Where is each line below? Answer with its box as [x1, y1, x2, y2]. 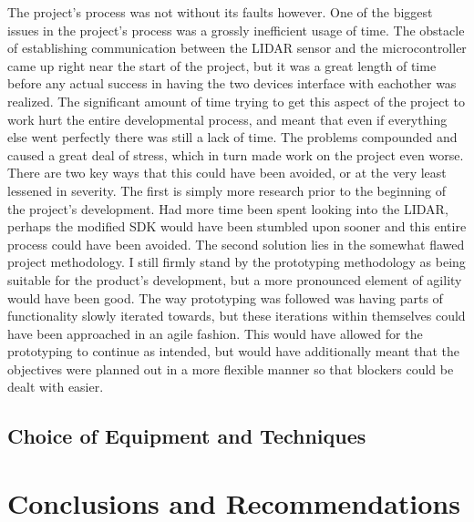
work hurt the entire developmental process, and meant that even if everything [7, 109, 448, 128]
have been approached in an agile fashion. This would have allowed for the [7, 323, 423, 343]
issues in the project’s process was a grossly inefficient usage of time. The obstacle [7, 20, 465, 39]
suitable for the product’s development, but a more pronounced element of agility [7, 270, 462, 289]
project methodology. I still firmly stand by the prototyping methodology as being [7, 252, 466, 271]
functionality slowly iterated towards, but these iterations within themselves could [7, 306, 466, 325]
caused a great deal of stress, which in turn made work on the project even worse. [7, 145, 464, 164]
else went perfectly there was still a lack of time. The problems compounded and [7, 128, 458, 147]
